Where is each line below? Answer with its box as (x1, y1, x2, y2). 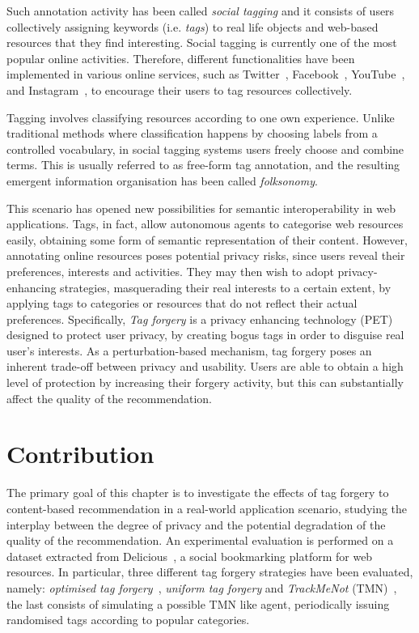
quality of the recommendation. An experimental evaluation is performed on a (6, 532, 394, 549)
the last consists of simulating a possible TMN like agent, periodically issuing (6, 595, 390, 612)
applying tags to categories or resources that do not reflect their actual (6, 295, 358, 312)
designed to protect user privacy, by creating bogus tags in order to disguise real (6, 326, 404, 343)
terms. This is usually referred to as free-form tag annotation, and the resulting (6, 156, 400, 173)
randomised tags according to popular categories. (6, 611, 250, 628)
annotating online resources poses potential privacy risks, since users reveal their (6, 247, 405, 264)
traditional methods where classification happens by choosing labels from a (6, 125, 378, 142)
